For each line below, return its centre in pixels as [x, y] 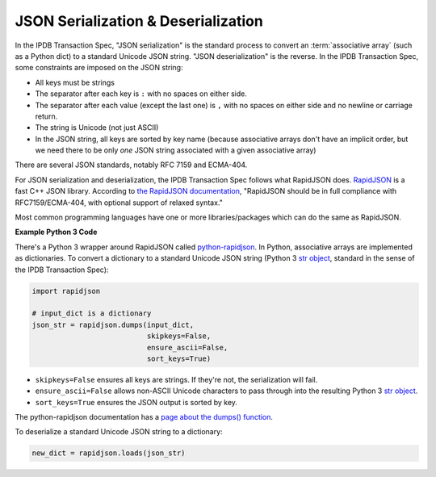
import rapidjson [66, 291]
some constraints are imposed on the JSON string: [99, 68]
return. [46, 116]
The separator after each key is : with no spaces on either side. [141, 94]
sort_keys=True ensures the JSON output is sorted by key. [136, 402]
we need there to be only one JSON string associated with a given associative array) [176, 150]
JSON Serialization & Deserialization [139, 21]
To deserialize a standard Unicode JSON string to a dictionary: [119, 432]
